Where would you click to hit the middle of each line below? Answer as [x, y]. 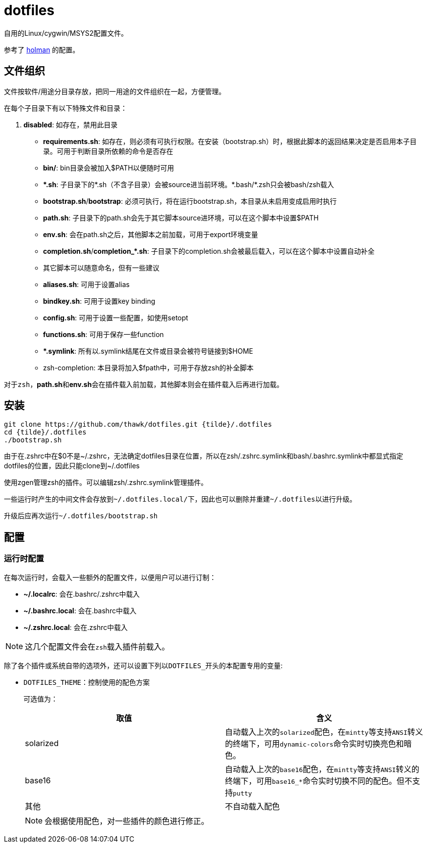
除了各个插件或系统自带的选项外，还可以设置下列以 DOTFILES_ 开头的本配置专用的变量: [143, 665]
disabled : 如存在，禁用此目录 [71, 124]
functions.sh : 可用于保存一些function [103, 334]
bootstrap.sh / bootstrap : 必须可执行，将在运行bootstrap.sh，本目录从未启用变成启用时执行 [190, 201]
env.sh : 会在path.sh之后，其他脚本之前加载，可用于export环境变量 [151, 234]
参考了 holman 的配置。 [42, 49]
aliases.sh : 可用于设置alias [86, 284]
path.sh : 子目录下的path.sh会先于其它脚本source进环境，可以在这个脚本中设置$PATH [181, 218]
